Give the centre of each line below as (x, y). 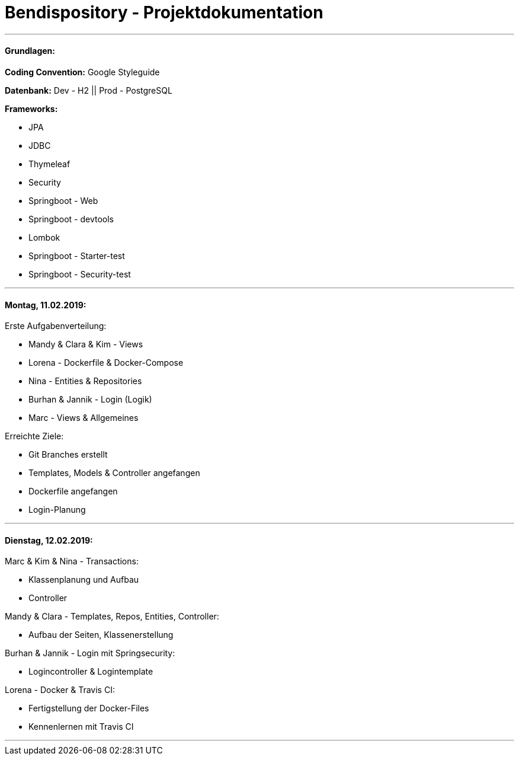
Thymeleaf (49, 164)
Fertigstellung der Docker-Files (89, 708)
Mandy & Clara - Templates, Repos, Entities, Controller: (112, 617)
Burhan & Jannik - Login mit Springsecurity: (90, 653)
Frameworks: (31, 108)
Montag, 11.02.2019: (46, 305)
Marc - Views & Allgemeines (84, 418)
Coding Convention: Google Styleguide (82, 72)
